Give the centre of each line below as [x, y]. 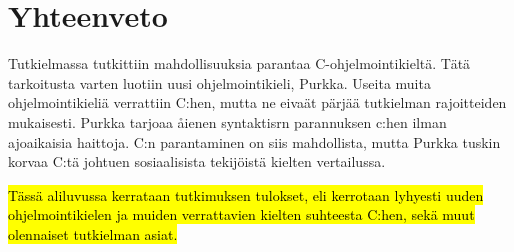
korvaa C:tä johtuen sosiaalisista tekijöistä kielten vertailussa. [197, 161]
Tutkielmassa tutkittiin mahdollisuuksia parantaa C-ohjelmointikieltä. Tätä [239, 63]
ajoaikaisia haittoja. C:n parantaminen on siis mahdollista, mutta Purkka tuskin [254, 141]
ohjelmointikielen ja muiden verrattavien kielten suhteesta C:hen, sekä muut [241, 214]
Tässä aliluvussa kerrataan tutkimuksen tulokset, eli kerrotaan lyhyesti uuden [246, 194]
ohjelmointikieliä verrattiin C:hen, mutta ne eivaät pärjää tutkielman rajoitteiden [257, 102]
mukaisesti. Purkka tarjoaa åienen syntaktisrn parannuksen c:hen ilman [227, 121]
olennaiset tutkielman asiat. [93, 233]
